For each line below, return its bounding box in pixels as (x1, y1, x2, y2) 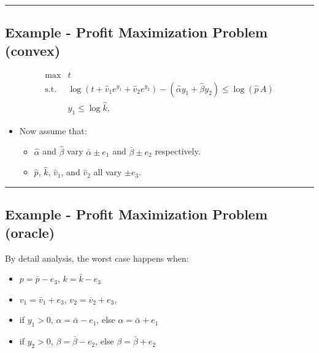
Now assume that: (19, 124, 87, 137)
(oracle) (5, 222, 55, 241)
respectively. (155, 145, 201, 158)
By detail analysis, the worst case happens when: (5, 251, 189, 264)
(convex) (5, 40, 61, 59)
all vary (93, 165, 122, 178)
